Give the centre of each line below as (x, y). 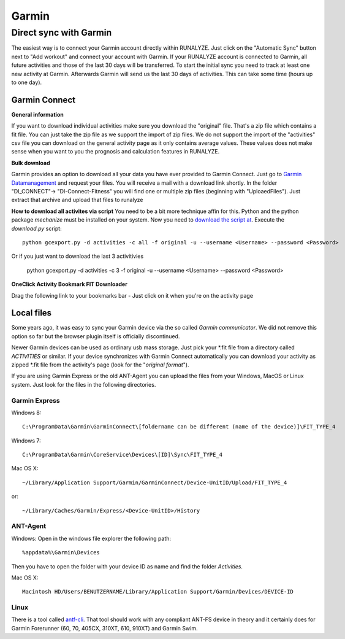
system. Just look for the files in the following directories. (84, 384)
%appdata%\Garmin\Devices (61, 553)
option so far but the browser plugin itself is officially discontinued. (96, 336)
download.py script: (36, 228)
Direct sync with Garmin (62, 33)
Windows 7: (26, 440)
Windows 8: (26, 412)
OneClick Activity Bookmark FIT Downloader (70, 284)
